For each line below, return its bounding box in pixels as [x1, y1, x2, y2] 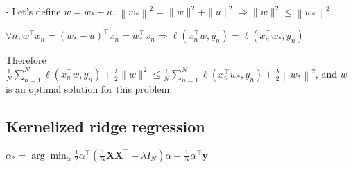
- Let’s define [6, 4, 61, 18]
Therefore [6, 53, 46, 67]
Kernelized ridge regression [6, 115, 205, 136]
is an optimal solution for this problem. [6, 81, 173, 96]
